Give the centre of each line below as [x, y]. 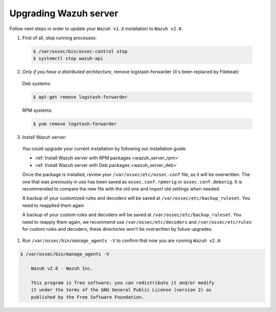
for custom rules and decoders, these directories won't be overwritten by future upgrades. [118, 229]
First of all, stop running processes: [60, 38]
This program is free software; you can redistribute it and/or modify [123, 283]
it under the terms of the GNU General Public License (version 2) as [121, 290]
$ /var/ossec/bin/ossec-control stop [80, 51]
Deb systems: [37, 83]
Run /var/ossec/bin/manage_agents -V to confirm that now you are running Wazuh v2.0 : [122, 241]
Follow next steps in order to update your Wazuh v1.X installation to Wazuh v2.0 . [96, 29]
